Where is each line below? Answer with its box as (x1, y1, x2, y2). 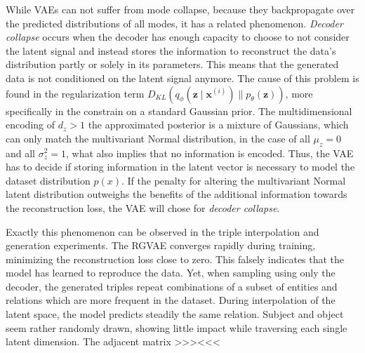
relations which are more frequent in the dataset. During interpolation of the (6, 293, 336, 307)
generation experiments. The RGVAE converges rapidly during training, (6, 238, 316, 253)
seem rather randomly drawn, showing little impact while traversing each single (6, 320, 347, 335)
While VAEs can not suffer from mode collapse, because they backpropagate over (6, 2, 355, 16)
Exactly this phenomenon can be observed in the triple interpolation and (6, 224, 319, 239)
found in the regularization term (6, 86, 145, 100)
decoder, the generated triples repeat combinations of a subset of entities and (6, 279, 338, 293)
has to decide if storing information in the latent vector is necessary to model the (6, 159, 355, 174)
